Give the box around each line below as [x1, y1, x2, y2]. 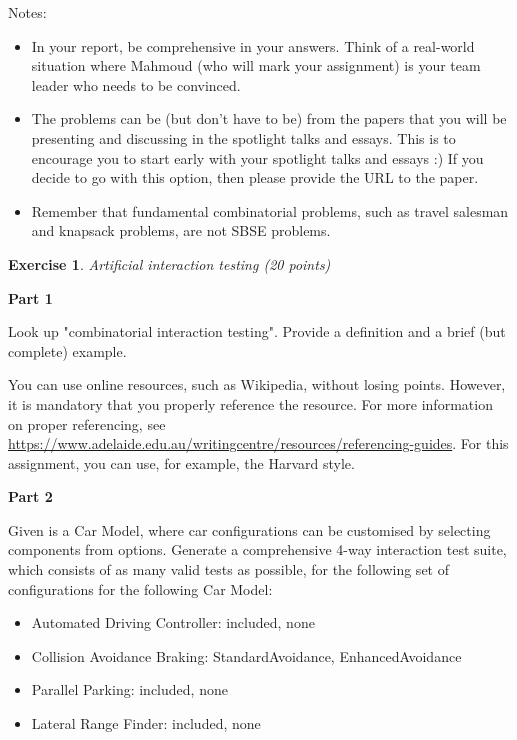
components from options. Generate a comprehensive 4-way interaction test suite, [8, 539, 507, 560]
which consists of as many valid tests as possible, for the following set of [8, 559, 449, 580]
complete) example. [8, 340, 127, 361]
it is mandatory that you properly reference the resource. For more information [8, 393, 493, 414]
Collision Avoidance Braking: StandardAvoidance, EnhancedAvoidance [31, 645, 462, 666]
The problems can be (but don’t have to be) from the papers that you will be [31, 108, 507, 129]
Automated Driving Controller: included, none [31, 612, 315, 633]
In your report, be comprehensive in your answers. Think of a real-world [31, 35, 475, 56]
